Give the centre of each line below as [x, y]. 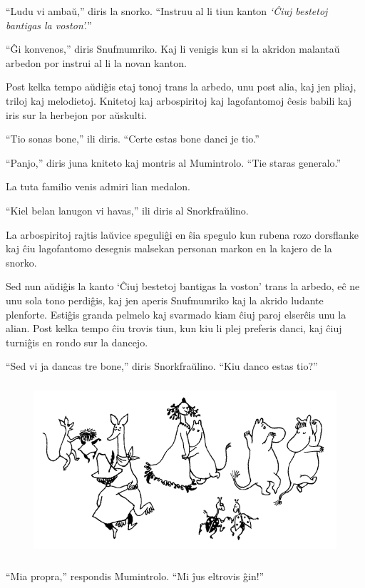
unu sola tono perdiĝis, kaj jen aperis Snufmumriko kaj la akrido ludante [165, 300]
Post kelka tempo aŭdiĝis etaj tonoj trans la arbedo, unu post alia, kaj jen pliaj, [181, 87]
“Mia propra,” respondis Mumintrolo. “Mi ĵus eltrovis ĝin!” [135, 576]
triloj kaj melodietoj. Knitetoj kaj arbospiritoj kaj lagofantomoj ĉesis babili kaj [179, 100]
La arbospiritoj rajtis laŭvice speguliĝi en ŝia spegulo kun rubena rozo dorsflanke [182, 234]
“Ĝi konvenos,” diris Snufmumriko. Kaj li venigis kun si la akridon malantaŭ [173, 49]
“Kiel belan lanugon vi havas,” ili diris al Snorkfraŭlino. [127, 210]
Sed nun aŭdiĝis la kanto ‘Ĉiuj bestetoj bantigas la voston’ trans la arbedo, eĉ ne [183, 286]
